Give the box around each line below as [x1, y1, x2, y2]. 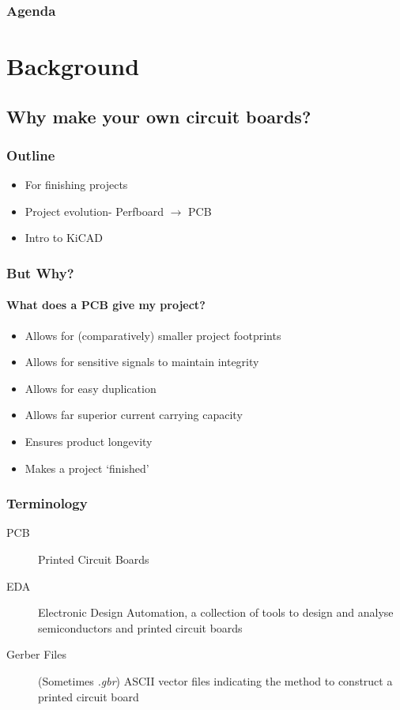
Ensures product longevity [25, 433, 153, 450]
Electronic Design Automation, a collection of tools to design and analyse [38, 604, 394, 621]
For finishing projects [25, 176, 128, 193]
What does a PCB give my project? [6, 296, 206, 313]
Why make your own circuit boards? [6, 104, 311, 128]
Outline [6, 145, 55, 164]
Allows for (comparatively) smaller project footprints [25, 327, 281, 343]
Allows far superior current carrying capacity [25, 406, 243, 423]
